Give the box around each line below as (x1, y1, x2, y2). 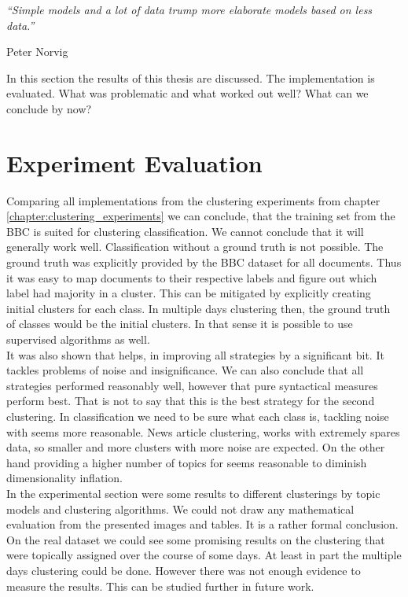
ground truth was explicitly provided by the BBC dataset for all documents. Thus (6, 254, 402, 271)
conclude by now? (6, 100, 92, 116)
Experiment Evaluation (6, 146, 263, 179)
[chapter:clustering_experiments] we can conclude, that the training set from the (6, 208, 395, 224)
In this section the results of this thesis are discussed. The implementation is (6, 69, 375, 86)
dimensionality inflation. (6, 470, 123, 486)
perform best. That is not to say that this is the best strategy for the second (6, 392, 375, 409)
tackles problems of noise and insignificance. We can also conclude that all (6, 362, 364, 378)
